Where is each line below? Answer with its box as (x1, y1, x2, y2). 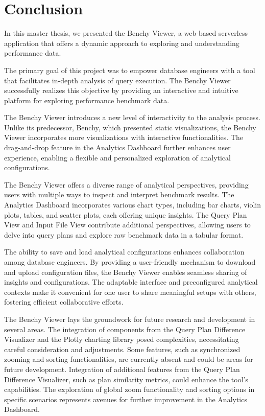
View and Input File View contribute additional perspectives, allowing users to (4, 219, 251, 230)
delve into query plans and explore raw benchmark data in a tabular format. (4, 229, 244, 240)
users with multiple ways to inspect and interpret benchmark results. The (4, 189, 234, 200)
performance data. (4, 48, 61, 58)
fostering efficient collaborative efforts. (4, 296, 124, 307)
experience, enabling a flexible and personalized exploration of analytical (4, 152, 231, 163)
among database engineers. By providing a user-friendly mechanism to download (4, 257, 256, 267)
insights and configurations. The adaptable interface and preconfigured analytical (4, 276, 258, 287)
